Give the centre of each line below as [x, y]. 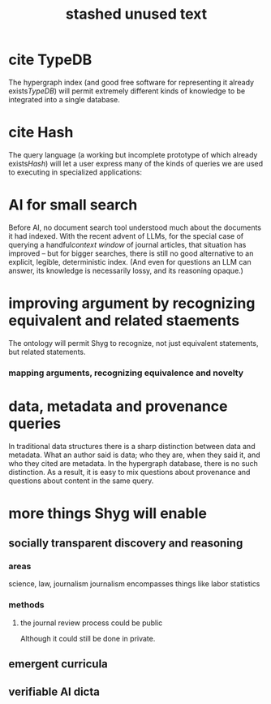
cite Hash [41, 133]
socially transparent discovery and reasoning [126, 544]
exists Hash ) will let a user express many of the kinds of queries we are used [136, 163]
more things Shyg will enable [108, 513]
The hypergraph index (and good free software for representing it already [131, 82]
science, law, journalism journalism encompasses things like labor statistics [134, 584]
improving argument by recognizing [132, 303]
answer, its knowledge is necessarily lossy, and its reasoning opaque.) [126, 270]
